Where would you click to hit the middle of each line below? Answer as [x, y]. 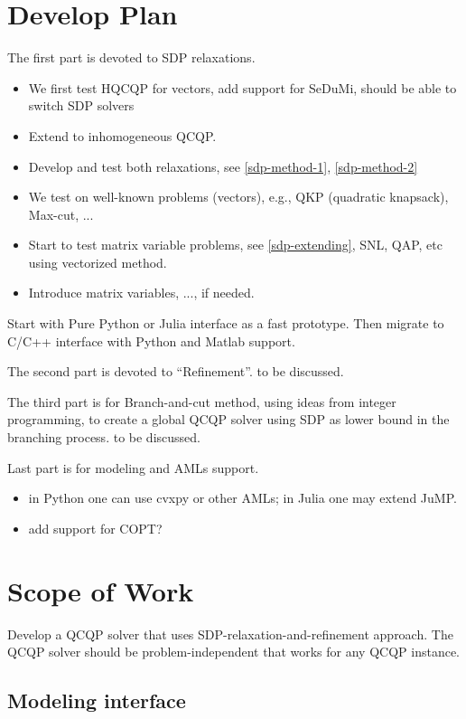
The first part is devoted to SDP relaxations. [131, 57]
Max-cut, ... [61, 214]
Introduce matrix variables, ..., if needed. [141, 293]
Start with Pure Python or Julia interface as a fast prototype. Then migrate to [226, 323]
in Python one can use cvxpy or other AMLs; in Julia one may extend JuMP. [242, 498]
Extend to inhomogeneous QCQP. [122, 135]
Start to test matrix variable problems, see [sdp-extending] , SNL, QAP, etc [235, 245]
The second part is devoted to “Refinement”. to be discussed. [176, 371]
